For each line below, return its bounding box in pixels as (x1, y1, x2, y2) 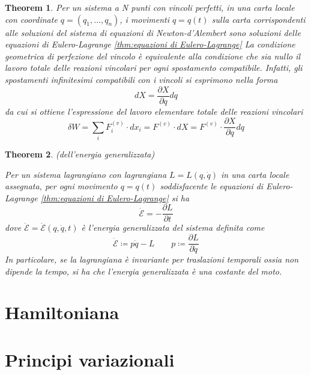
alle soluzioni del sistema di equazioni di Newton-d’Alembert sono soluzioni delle (5, 26, 301, 38)
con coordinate (5, 13, 58, 25)
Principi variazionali (5, 347, 175, 371)
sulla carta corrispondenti (211, 13, 306, 25)
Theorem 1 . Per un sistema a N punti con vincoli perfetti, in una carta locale (5, 1, 295, 13)
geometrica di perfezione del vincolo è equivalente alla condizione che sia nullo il (5, 49, 301, 62)
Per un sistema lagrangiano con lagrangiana (5, 168, 167, 180)
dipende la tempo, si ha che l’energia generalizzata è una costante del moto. (5, 264, 282, 277)
